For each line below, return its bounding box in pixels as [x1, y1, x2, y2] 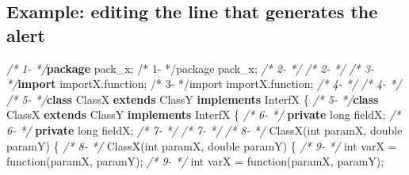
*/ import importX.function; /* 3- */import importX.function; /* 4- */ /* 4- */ [6, 75, 402, 92]
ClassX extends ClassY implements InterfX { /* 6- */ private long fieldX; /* [6, 106, 401, 123]
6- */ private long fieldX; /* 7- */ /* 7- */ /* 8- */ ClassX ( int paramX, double [6, 121, 403, 138]
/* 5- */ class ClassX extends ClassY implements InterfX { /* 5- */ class [6, 90, 379, 107]
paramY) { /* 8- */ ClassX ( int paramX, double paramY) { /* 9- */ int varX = [6, 137, 397, 154]
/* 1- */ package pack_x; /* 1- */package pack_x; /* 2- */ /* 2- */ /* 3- [6, 59, 374, 76]
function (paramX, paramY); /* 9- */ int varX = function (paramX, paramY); [6, 153, 384, 169]
